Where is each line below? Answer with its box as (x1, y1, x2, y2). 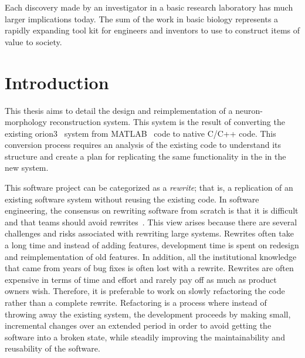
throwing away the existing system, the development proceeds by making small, (5, 308, 291, 320)
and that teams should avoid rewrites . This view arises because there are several (5, 215, 297, 228)
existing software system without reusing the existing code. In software (5, 192, 259, 205)
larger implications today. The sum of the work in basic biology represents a (5, 12, 279, 25)
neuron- (235, 104, 263, 116)
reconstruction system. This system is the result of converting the (49, 116, 285, 128)
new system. (5, 161, 49, 174)
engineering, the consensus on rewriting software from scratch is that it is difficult (5, 204, 299, 217)
